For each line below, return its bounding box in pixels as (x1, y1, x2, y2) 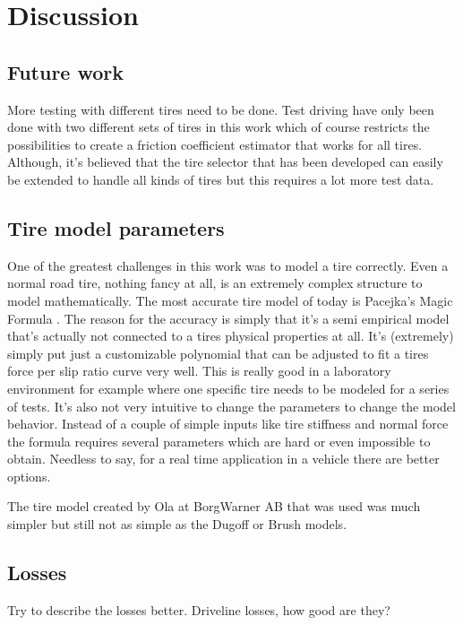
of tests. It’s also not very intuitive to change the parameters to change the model (7, 396, 456, 415)
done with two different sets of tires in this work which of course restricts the (7, 117, 430, 136)
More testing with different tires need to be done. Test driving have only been (7, 100, 434, 118)
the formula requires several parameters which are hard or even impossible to (7, 431, 431, 450)
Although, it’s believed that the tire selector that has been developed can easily (7, 152, 443, 171)
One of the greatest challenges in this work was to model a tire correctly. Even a (7, 256, 449, 274)
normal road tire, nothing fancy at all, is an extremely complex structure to (7, 273, 423, 292)
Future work (7, 57, 124, 85)
